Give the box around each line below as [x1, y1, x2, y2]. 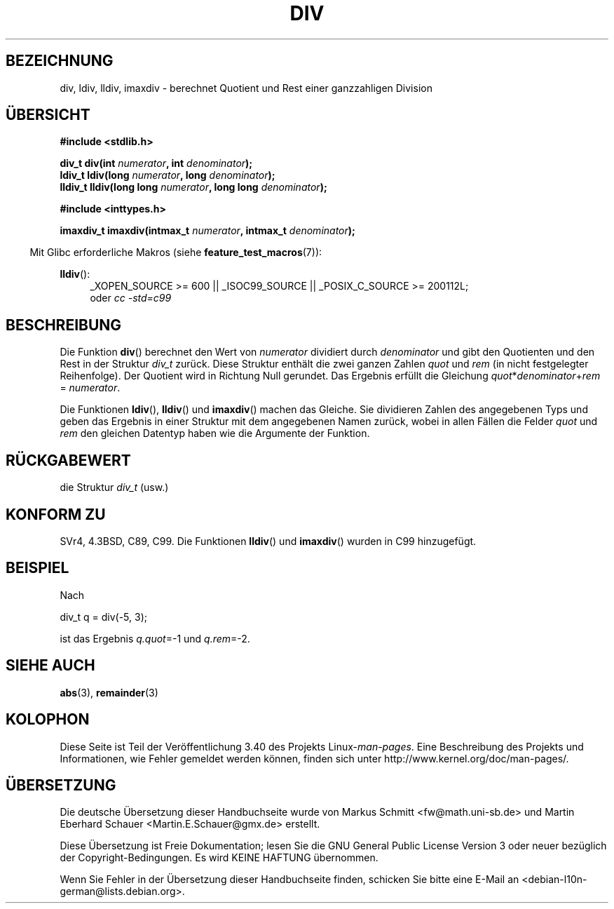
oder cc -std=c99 [90, 292, 172, 304]
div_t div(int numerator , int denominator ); [60, 157, 253, 170]
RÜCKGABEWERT [6, 451, 131, 469]
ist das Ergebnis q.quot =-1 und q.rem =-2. [60, 632, 250, 645]
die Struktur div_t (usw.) [60, 481, 169, 494]
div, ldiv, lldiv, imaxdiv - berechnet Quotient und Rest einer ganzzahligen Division [60, 81, 432, 94]
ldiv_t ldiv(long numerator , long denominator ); [60, 169, 275, 182]
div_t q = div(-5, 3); [60, 610, 147, 623]
